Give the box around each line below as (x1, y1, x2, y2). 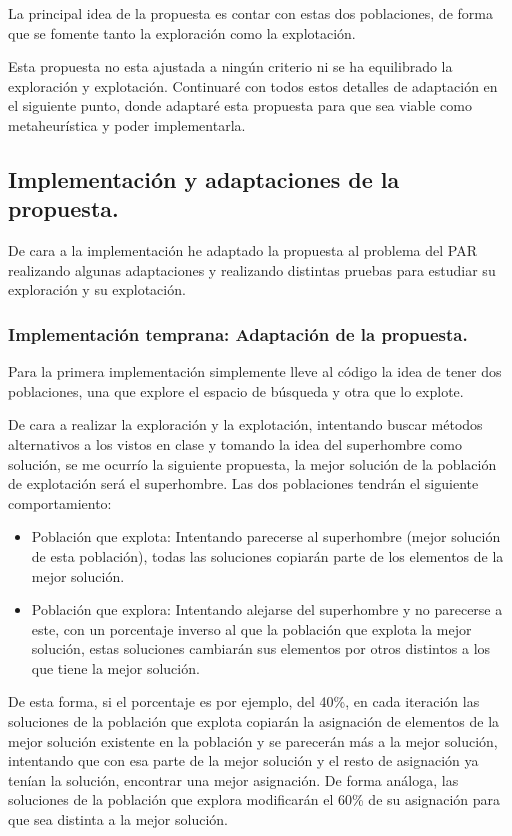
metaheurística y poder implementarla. (8, 114, 246, 135)
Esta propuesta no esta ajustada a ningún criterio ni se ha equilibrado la (8, 56, 453, 77)
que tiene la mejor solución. (31, 657, 200, 678)
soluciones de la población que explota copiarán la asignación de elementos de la (8, 711, 500, 732)
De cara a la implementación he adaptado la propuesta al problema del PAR (8, 240, 477, 261)
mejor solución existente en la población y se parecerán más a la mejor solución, (8, 730, 498, 751)
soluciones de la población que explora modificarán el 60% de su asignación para (8, 789, 500, 810)
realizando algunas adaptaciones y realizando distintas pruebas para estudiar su (8, 259, 496, 280)
